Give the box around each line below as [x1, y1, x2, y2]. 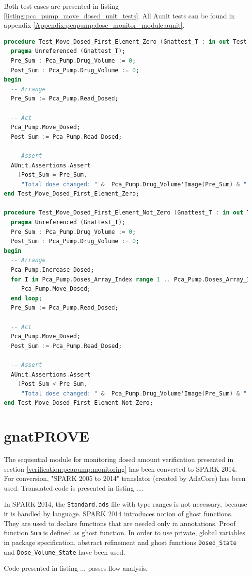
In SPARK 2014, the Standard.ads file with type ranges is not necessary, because [4, 499, 247, 509]
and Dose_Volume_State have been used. [4, 546, 126, 557]
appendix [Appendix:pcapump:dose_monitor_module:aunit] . [4, 20, 185, 30]
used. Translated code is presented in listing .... [4, 482, 144, 493]
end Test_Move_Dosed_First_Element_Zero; [4, 190, 140, 197]
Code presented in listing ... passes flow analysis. [4, 563, 148, 573]
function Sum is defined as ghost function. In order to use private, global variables [4, 527, 245, 538]
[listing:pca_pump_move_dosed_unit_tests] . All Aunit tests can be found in [4, 10, 235, 20]
